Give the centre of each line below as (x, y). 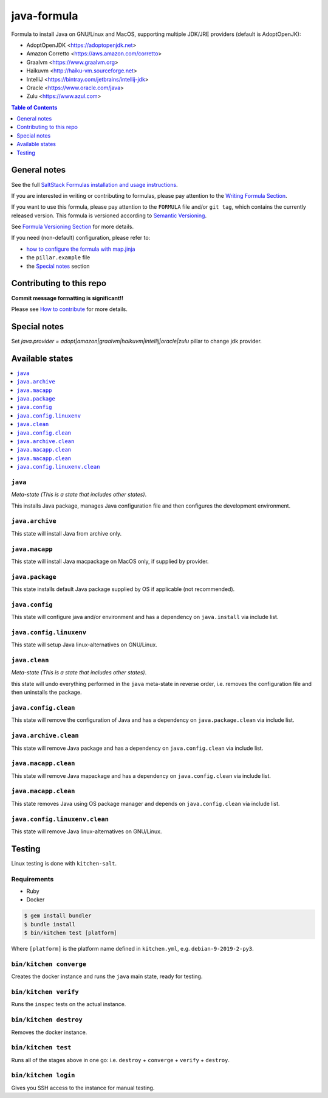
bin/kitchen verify (45, 992)
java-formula (45, 16)
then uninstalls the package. (46, 692)
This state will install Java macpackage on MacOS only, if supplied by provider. (110, 561)
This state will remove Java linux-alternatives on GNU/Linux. (87, 831)
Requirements (32, 879)
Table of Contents (34, 107)
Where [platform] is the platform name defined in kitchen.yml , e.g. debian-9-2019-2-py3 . (133, 949)
